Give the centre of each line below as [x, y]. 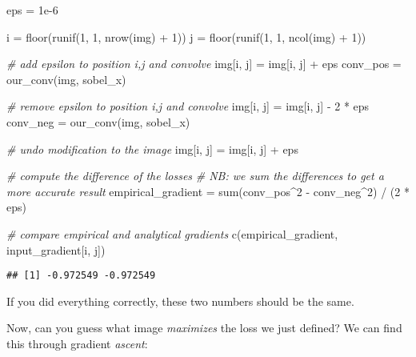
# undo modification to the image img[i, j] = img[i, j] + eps [152, 148]
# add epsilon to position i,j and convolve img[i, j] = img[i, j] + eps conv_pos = [204, 64]
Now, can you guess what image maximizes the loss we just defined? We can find [204, 328]
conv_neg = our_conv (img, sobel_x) [98, 121]
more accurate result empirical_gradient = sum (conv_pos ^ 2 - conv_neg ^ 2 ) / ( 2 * [208, 191]
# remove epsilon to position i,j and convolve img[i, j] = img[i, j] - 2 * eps [188, 106]
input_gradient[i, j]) [56, 249]
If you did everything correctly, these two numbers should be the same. [180, 301]
